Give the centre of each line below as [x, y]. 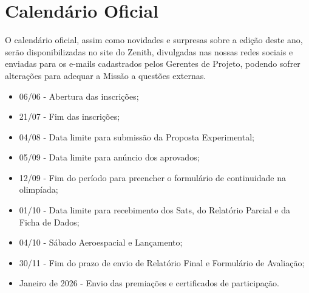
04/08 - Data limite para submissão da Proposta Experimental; [137, 136]
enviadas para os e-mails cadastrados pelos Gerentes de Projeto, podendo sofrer [153, 64]
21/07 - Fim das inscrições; [70, 116]
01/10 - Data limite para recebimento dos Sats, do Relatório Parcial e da [154, 210]
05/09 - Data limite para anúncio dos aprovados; [109, 157]
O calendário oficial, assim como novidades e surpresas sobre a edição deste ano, [154, 40]
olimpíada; [39, 189]
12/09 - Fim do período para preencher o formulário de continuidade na [152, 177]
